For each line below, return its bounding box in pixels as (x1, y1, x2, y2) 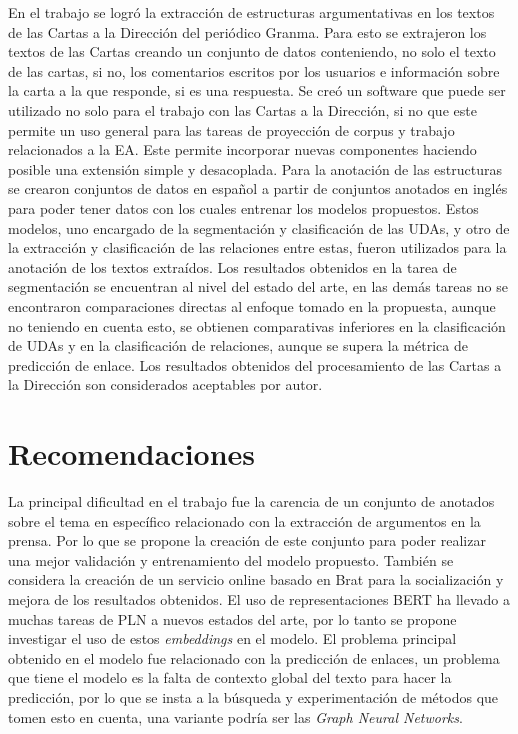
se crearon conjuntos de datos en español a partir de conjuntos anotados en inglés (8, 178, 508, 199)
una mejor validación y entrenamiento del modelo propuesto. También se (8, 549, 454, 570)
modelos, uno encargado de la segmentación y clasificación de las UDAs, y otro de (8, 217, 510, 238)
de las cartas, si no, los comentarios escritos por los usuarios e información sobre (8, 60, 500, 81)
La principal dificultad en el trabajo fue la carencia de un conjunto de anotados (8, 491, 495, 511)
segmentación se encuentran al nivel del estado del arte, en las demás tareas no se (8, 276, 508, 297)
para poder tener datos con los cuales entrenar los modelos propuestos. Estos (8, 197, 479, 218)
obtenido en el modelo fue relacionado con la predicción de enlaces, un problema (8, 647, 500, 668)
